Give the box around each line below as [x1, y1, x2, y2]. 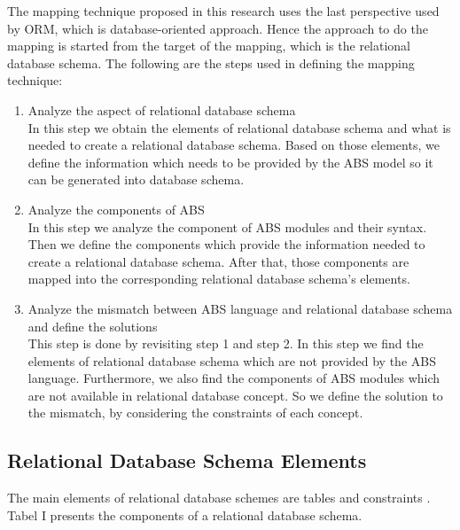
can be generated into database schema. [27, 170, 245, 189]
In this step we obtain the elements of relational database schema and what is [27, 118, 451, 136]
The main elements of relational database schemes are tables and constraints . [7, 488, 431, 507]
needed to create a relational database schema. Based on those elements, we [27, 136, 440, 154]
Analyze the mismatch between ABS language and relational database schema [27, 299, 453, 317]
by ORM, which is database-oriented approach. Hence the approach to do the [7, 19, 428, 37]
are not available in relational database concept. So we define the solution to [27, 386, 443, 404]
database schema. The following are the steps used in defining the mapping [7, 53, 415, 72]
